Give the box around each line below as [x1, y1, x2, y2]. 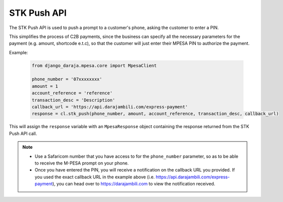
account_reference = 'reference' [32, 90, 113, 96]
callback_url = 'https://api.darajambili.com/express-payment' [32, 104, 188, 110]
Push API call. [9, 131, 37, 136]
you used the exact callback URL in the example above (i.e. [35, 174, 155, 180]
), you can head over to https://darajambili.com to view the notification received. [52, 181, 215, 187]
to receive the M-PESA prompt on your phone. [35, 160, 129, 166]
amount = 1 [32, 83, 58, 89]
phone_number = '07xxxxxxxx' [32, 76, 103, 82]
